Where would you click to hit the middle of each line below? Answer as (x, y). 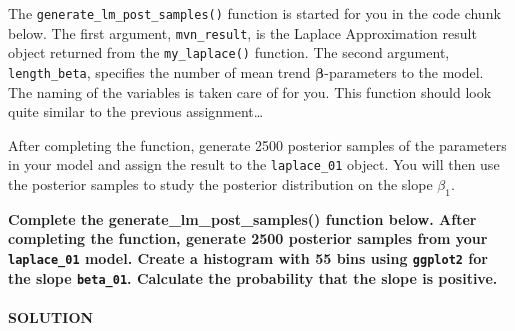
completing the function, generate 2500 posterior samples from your (248, 238)
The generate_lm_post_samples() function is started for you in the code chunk (254, 13)
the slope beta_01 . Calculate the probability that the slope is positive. (253, 277)
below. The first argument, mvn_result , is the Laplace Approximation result (242, 32)
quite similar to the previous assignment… (136, 111)
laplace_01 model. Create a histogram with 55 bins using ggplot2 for (248, 258)
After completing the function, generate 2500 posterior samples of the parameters (257, 144)
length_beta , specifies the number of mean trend (159, 71)
